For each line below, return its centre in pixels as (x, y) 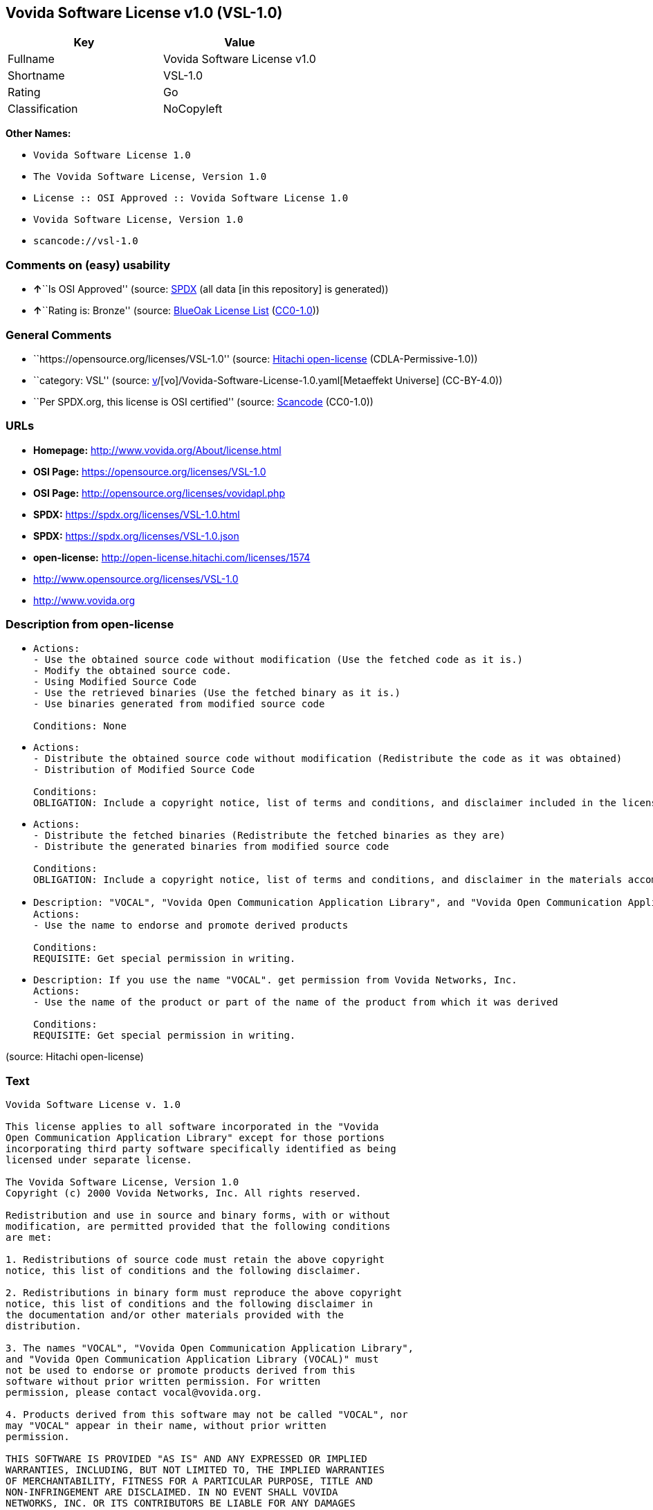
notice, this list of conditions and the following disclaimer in (190, 1304)
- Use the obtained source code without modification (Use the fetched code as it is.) (278, 660)
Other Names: (38, 134)
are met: (29, 1238)
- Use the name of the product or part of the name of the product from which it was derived (296, 1002)
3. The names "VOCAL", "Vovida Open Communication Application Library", (210, 1348)
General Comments (59, 335)
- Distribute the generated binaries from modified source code (211, 847)
